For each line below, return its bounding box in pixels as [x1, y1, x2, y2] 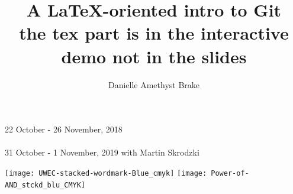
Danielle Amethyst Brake [108, 78, 200, 90]
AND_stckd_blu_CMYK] [5, 180, 86, 189]
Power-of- [211, 169, 249, 177]
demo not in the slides [61, 44, 247, 68]
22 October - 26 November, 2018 [5, 123, 123, 135]
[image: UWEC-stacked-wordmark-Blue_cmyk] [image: [5, 169, 207, 177]
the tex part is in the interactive [19, 21, 289, 45]
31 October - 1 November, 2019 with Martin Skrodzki [5, 146, 199, 159]
